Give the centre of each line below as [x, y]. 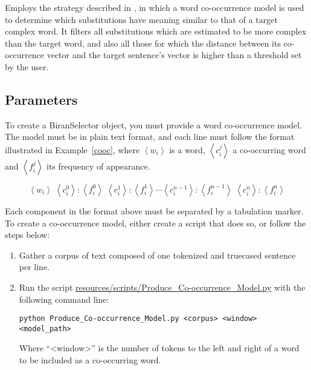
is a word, [187, 149]
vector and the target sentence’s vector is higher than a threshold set [174, 55]
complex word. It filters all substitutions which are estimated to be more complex [156, 31]
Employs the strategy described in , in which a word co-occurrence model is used [155, 7]
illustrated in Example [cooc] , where [72, 149]
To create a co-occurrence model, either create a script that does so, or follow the [155, 223]
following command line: [64, 299]
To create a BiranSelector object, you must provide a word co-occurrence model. [154, 124]
